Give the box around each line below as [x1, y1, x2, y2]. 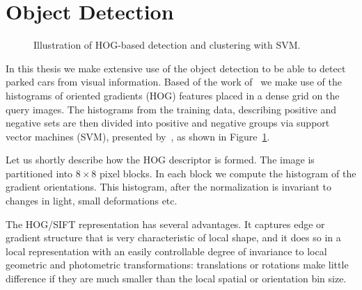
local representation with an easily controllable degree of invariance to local [6, 243, 327, 258]
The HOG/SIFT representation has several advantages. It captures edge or [6, 216, 325, 231]
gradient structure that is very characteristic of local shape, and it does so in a [6, 230, 341, 245]
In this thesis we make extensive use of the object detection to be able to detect [6, 61, 346, 75]
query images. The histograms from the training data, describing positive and [6, 102, 337, 116]
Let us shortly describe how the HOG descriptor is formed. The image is [6, 152, 315, 167]
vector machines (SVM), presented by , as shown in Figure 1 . [6, 129, 270, 143]
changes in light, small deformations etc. [6, 193, 178, 208]
